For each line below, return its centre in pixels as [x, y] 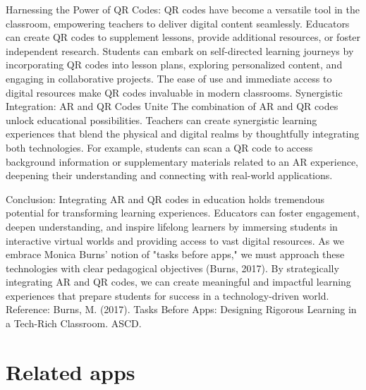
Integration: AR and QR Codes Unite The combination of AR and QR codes [172, 106]
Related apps [71, 371]
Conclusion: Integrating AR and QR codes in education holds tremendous [165, 199]
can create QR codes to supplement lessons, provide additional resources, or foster [183, 37]
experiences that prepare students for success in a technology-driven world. [167, 295]
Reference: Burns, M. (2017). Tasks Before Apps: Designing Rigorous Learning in [181, 309]
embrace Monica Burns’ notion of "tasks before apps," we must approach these [175, 254]
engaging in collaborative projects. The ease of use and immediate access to [169, 78]
